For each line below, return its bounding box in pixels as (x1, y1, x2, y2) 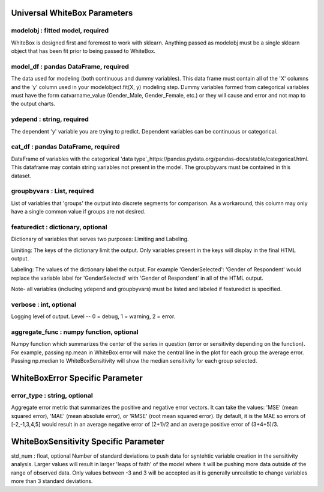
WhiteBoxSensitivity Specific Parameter (11, 436, 165, 446)
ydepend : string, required (11, 115, 89, 123)
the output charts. (11, 100, 56, 108)
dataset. (11, 172, 32, 179)
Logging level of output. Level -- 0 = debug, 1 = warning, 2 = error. (11, 313, 176, 320)
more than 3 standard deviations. (11, 478, 93, 485)
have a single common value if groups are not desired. (11, 208, 146, 215)
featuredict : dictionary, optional (11, 223, 107, 231)
